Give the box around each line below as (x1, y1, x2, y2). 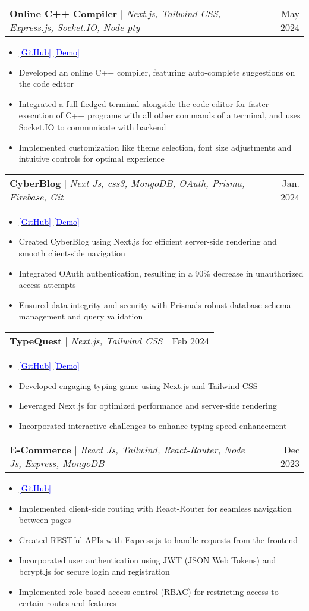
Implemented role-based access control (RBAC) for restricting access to (18, 585, 279, 597)
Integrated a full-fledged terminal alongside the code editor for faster (18, 97, 269, 109)
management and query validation (18, 310, 143, 322)
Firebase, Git (10, 189, 64, 203)
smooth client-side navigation (18, 246, 125, 259)
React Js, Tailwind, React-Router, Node (80, 443, 245, 457)
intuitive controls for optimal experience (18, 152, 165, 165)
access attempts (18, 278, 76, 291)
